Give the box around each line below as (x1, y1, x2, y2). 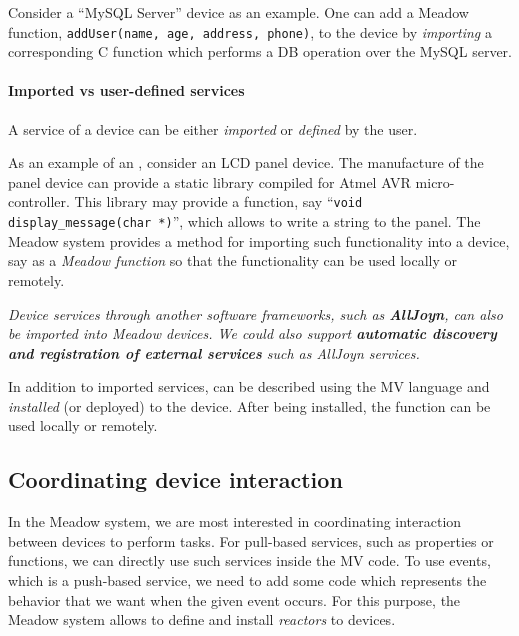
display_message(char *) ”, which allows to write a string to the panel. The (8, 211, 481, 232)
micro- (415, 171, 455, 192)
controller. (8, 191, 70, 212)
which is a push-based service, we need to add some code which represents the (8, 570, 487, 591)
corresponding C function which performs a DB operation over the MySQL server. (8, 41, 512, 62)
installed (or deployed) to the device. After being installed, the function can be (8, 395, 491, 416)
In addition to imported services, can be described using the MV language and (8, 376, 490, 397)
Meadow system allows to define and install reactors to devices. (8, 609, 396, 630)
